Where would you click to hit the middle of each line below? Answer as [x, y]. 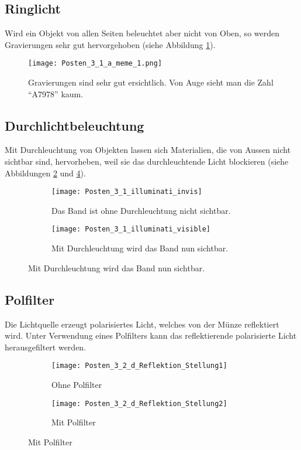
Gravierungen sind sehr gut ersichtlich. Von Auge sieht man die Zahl [151, 82]
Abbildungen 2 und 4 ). [45, 173]
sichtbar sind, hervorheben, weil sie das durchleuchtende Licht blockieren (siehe [147, 161]
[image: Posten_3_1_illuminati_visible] [131, 229]
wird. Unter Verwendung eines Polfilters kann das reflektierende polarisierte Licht [151, 335]
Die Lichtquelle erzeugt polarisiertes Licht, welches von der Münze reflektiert [142, 324]
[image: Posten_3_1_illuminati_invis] [127, 192]
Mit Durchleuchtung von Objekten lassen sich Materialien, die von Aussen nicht [148, 150]
